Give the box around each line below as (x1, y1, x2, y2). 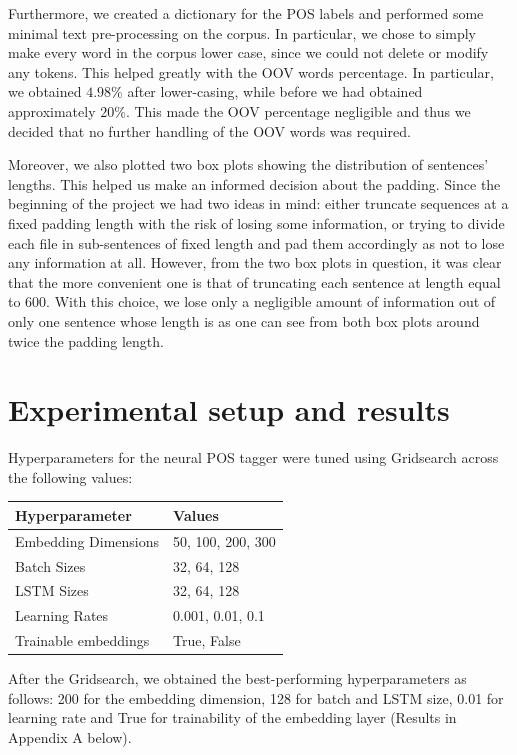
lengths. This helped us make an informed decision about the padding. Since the (8, 173, 501, 194)
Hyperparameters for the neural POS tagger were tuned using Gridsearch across (8, 447, 499, 468)
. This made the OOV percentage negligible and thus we (125, 100, 471, 121)
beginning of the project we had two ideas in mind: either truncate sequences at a (8, 193, 509, 214)
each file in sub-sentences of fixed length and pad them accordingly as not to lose (8, 232, 505, 253)
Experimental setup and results (8, 389, 450, 430)
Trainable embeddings (15, 630, 150, 651)
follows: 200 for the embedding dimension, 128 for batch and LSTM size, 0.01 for (8, 687, 504, 708)
